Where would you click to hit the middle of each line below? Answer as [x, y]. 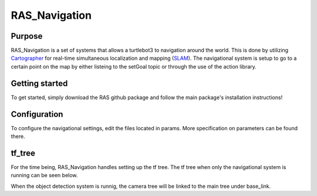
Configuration [37, 114]
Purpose [27, 36]
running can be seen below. [44, 175]
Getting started [39, 83]
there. [18, 136]
